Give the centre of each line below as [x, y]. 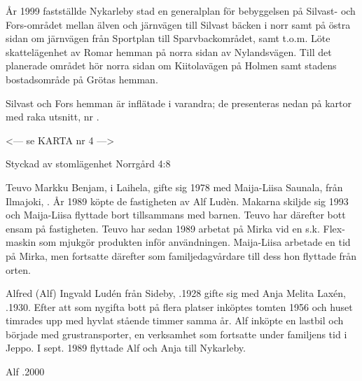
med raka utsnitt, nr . [53, 117]
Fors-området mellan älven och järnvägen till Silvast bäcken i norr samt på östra [178, 24]
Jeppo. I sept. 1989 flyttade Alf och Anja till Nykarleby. [126, 348]
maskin [21, 242]
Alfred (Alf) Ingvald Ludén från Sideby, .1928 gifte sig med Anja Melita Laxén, [176, 293]
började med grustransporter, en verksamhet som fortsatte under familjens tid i [176, 334]
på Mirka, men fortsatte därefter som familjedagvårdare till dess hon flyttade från [181, 255]
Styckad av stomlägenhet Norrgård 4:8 [88, 164]
